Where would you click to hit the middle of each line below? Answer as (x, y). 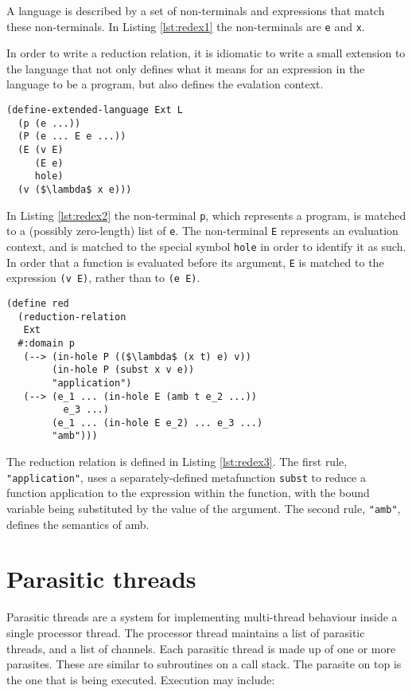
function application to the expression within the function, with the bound (188, 493)
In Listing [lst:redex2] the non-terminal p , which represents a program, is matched (206, 215)
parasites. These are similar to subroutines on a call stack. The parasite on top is (204, 664)
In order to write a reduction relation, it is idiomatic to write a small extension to (206, 53)
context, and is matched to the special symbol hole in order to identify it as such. (206, 246)
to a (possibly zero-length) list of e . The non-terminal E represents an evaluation (202, 231)
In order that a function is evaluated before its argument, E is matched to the (195, 262)
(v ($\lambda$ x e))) (75, 189)
